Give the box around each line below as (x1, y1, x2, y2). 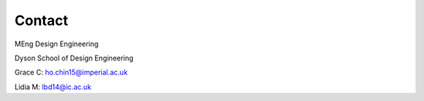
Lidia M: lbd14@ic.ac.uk (14, 82, 92, 92)
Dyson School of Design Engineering (14, 53, 133, 63)
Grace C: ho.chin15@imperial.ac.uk (14, 67, 128, 78)
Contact (14, 12, 68, 29)
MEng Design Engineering (14, 39, 99, 49)
